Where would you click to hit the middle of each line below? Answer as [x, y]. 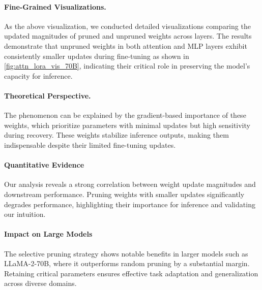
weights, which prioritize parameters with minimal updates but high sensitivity [127, 125]
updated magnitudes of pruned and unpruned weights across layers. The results [128, 36]
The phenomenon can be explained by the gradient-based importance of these [125, 115]
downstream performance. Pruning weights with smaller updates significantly [124, 194]
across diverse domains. [40, 283]
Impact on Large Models [48, 234]
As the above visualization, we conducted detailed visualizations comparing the [127, 26]
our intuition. [25, 214]
